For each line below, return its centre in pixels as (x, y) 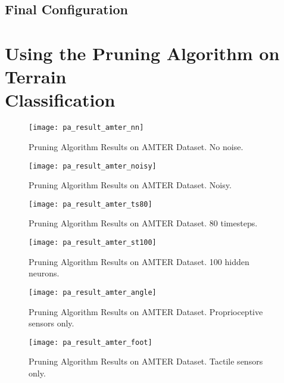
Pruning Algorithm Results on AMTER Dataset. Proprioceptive (146, 311)
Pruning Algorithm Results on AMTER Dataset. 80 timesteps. (143, 223)
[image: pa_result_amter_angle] (93, 292)
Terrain (36, 77)
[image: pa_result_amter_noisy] (93, 166)
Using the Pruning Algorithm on (142, 53)
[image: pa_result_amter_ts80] (90, 204)
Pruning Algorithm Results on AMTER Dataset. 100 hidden (139, 261)
